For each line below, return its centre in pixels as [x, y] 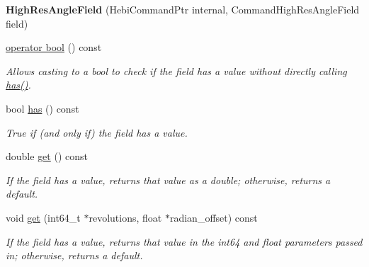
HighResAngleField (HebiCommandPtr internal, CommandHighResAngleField [183, 9]
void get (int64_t [43, 217]
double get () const [47, 156]
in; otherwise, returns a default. [74, 255]
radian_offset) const [214, 217]
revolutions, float [125, 217]
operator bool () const [54, 47]
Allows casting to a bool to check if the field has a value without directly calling [176, 70]
